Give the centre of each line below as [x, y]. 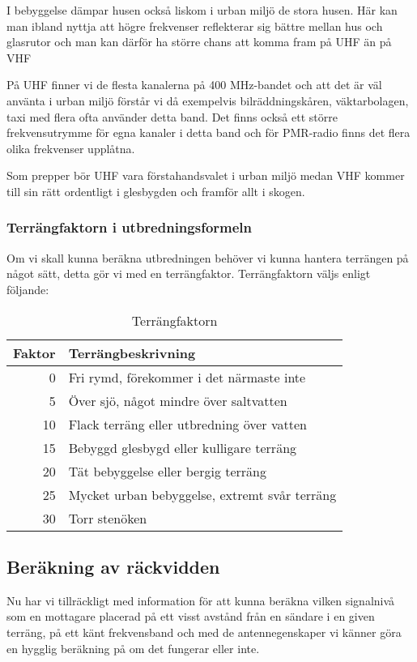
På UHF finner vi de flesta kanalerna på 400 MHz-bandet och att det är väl [194, 85]
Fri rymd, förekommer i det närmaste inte [187, 377]
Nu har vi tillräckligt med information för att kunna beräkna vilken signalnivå [201, 600]
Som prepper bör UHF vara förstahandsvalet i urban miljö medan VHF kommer [206, 175]
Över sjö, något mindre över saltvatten [178, 400]
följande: [28, 289]
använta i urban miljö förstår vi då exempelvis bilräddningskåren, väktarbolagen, [208, 100]
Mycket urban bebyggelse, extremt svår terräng [202, 494]
